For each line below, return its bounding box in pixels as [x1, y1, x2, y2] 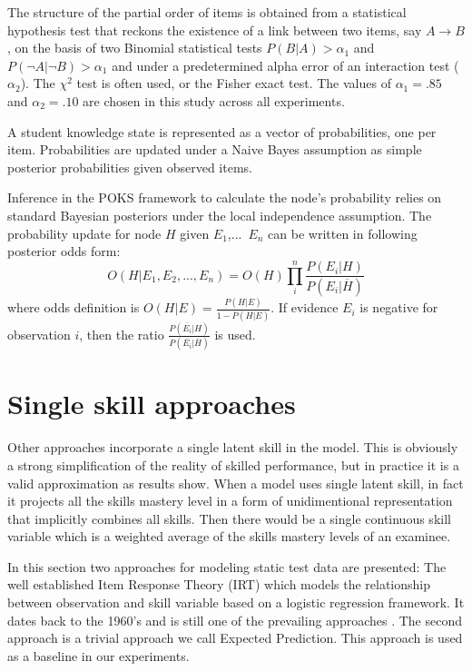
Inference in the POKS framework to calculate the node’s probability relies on [7, 188, 442, 207]
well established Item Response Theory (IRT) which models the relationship [7, 575, 431, 594]
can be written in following [268, 223, 418, 242]
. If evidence [270, 298, 339, 317]
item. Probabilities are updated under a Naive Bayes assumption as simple [7, 140, 422, 159]
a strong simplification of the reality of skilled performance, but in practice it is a [7, 455, 459, 474]
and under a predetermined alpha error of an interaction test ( [112, 55, 459, 74]
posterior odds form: [7, 242, 121, 261]
